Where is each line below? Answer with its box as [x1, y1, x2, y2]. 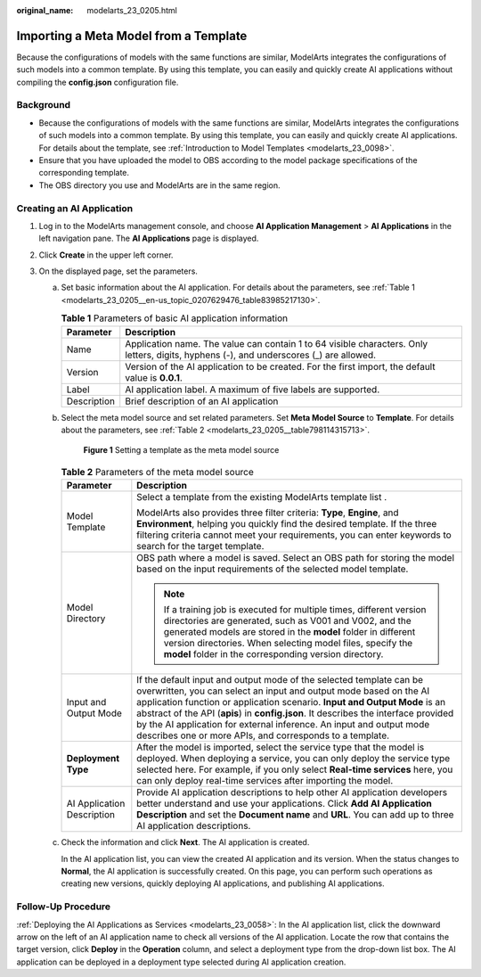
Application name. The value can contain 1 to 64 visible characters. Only [125, 337, 428, 349]
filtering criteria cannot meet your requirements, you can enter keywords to [136, 529, 452, 541]
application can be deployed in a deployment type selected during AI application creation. [16, 956, 346, 967]
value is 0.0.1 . [125, 371, 183, 383]
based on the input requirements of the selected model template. [136, 562, 409, 575]
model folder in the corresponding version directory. [163, 648, 384, 661]
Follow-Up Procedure [16, 900, 111, 913]
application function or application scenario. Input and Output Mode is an [136, 696, 445, 709]
